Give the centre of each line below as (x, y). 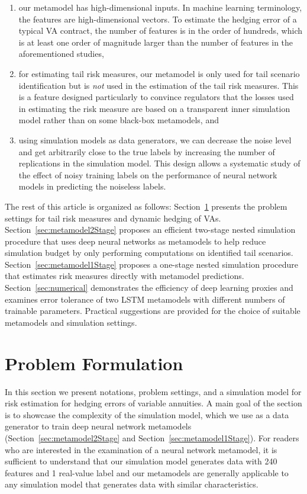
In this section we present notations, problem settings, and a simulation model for (153, 391)
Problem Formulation (94, 363)
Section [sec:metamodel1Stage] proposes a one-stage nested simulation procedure (152, 264)
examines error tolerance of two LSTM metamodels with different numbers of (145, 299)
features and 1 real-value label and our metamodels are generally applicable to (147, 472)
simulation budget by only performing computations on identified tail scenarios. (149, 253)
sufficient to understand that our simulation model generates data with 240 (141, 461)
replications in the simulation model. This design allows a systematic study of (159, 163)
